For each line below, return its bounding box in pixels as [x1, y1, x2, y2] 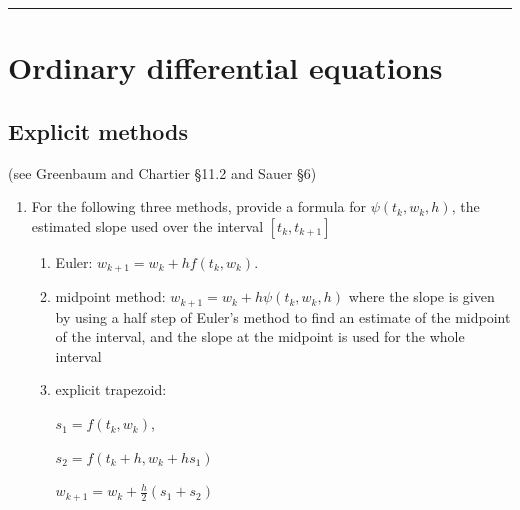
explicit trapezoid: [55, 379, 167, 400]
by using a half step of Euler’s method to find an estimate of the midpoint [55, 306, 511, 327]
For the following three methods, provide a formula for [31, 196, 366, 217]
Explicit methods [8, 115, 188, 146]
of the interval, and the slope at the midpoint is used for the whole [55, 326, 465, 347]
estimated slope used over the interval [31, 215, 264, 236]
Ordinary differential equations [8, 47, 443, 88]
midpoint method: [55, 286, 166, 307]
